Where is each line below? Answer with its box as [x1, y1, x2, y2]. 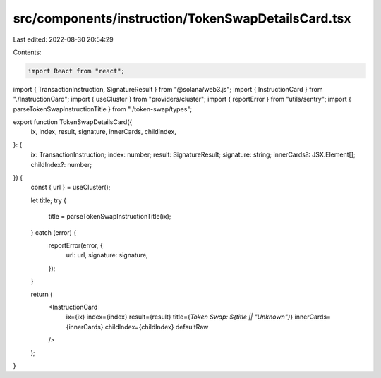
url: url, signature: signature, [66, 251, 148, 260]
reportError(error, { [48, 240, 104, 250]
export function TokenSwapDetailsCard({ [13, 118, 133, 126]
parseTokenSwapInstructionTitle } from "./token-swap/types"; [13, 104, 193, 113]
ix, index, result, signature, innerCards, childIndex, [30, 128, 176, 136]
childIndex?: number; [30, 160, 92, 169]
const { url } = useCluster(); [30, 183, 111, 192]
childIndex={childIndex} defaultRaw [104, 322, 209, 331]
